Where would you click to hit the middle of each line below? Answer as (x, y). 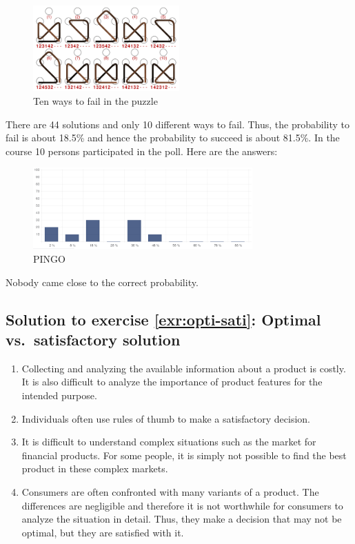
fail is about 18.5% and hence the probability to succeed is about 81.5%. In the (173, 138)
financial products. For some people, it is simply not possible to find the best (184, 455)
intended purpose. (59, 395)
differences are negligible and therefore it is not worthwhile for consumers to (182, 505)
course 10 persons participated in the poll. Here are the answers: (142, 151)
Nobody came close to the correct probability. (102, 282)
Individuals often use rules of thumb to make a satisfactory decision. (166, 418)
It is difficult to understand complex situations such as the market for (169, 442)
